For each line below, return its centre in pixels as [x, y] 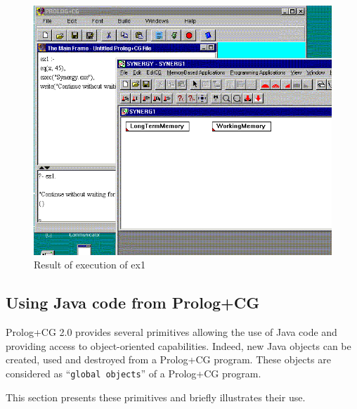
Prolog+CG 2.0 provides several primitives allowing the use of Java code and [171, 332]
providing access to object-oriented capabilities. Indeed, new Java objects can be [178, 345]
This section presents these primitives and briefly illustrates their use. [156, 397]
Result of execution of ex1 [90, 265]
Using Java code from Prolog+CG [133, 303]
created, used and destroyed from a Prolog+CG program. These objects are [168, 359]
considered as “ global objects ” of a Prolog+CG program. [134, 373]
